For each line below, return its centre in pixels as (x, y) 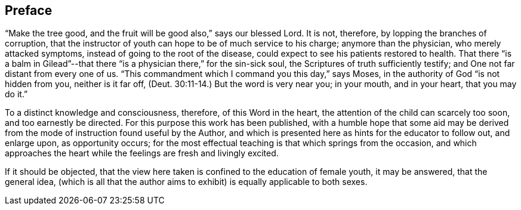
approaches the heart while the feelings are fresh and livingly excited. (142, 153)
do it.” (16, 94)
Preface (29, 10)
